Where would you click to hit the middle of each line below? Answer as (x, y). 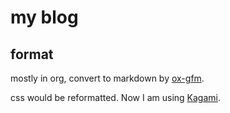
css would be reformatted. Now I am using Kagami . (115, 97)
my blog (44, 17)
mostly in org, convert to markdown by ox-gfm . (107, 78)
